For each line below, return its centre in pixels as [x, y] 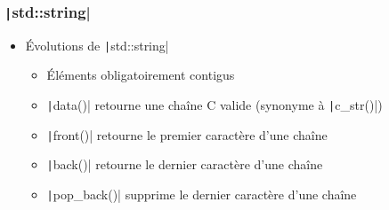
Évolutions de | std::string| [97, 45]
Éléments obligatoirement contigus [141, 75]
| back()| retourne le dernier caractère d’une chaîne [185, 164]
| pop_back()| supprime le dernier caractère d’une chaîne [202, 194]
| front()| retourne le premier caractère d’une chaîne [187, 134]
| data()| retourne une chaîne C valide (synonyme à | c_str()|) [215, 105]
